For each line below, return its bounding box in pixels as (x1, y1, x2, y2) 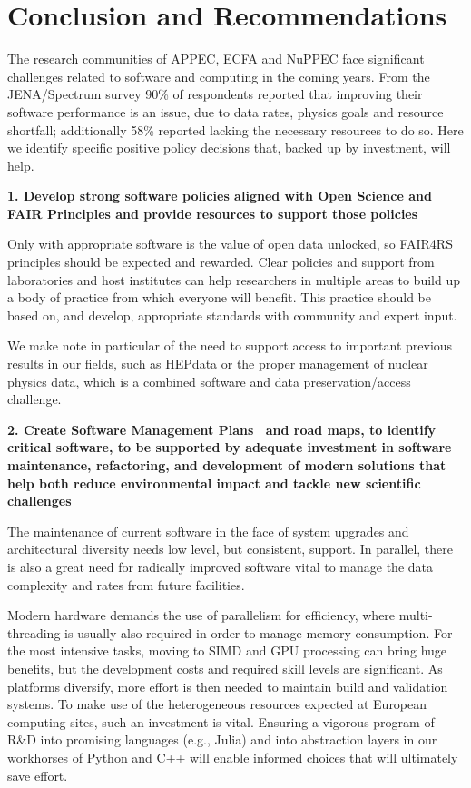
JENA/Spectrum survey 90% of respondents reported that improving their (7, 84, 423, 103)
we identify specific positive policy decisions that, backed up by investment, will (7, 138, 451, 157)
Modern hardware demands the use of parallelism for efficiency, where (7, 606, 396, 625)
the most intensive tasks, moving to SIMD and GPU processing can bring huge (7, 641, 447, 660)
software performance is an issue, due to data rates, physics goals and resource (7, 102, 444, 121)
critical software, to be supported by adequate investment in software (7, 438, 452, 457)
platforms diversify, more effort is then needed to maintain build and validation (7, 676, 448, 695)
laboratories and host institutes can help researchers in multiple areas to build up (7, 270, 460, 289)
